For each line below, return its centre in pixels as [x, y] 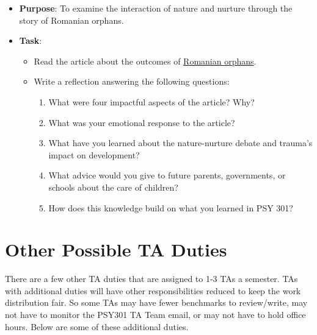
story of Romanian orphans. [71, 20]
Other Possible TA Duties [116, 249]
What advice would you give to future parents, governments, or [167, 175]
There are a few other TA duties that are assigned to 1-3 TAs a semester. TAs [151, 279]
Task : [31, 41]
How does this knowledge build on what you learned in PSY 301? [171, 207]
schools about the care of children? [113, 187]
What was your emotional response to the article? [142, 122]
